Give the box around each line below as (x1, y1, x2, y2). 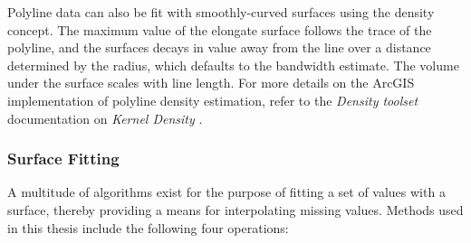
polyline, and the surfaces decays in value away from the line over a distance (7, 38, 431, 57)
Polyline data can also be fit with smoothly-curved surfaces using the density (7, 3, 435, 21)
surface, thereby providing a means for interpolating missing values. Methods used (7, 200, 464, 219)
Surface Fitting (7, 147, 120, 170)
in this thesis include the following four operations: (7, 218, 289, 237)
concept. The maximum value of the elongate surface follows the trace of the (7, 20, 432, 39)
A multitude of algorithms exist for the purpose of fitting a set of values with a (7, 182, 446, 201)
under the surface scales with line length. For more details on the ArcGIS (7, 73, 415, 92)
